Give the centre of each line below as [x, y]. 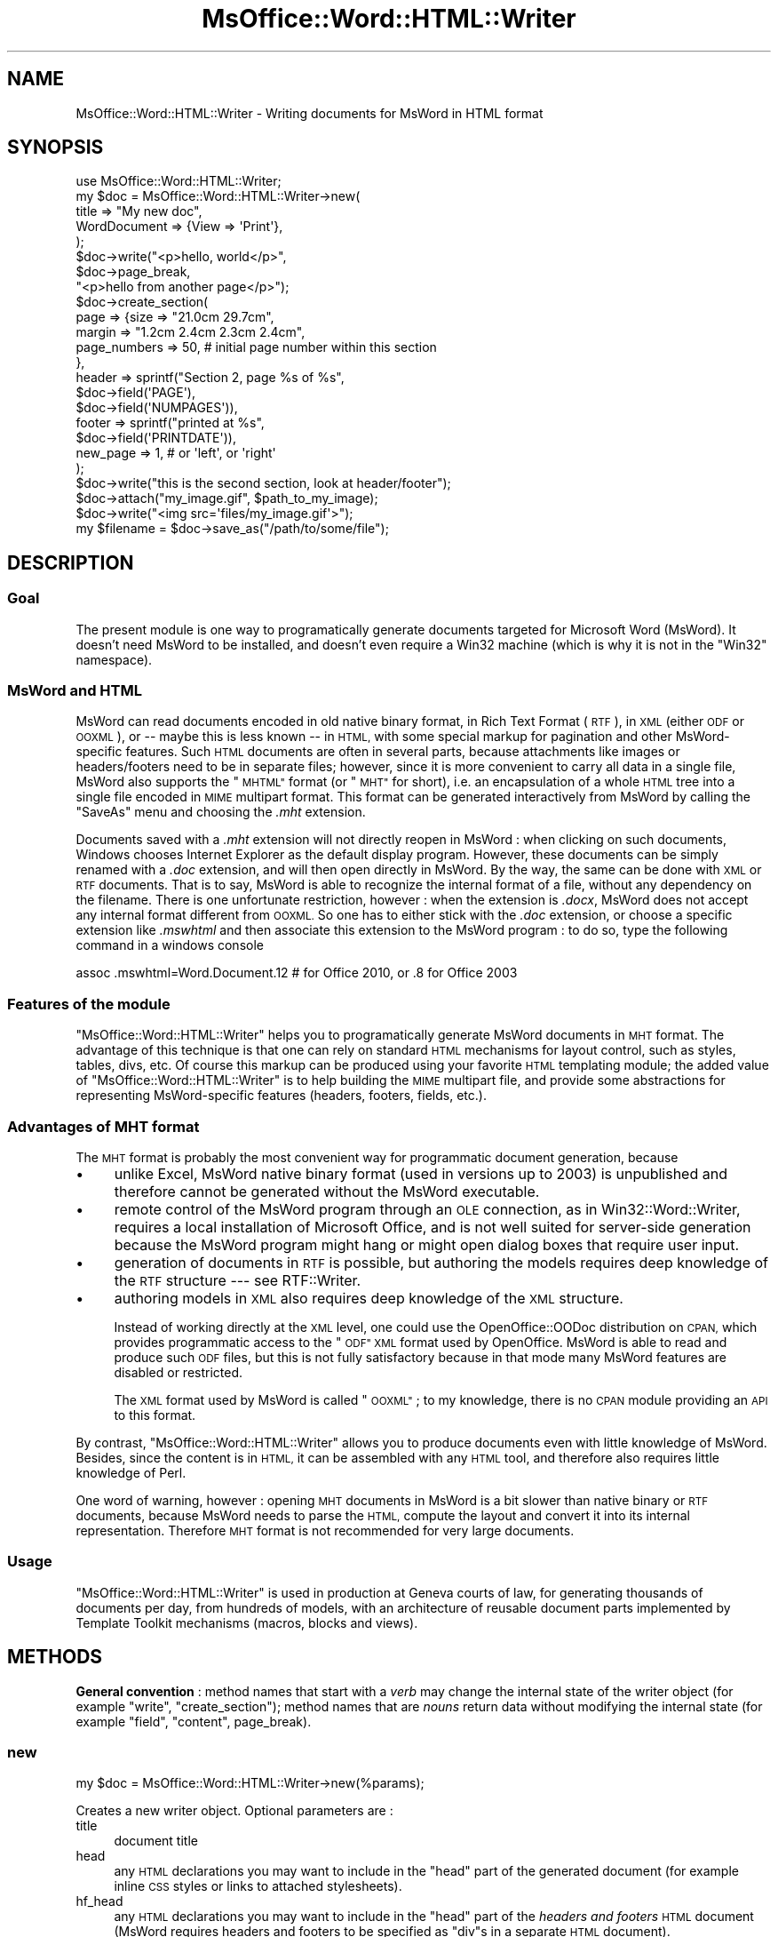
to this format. [155, 1415]
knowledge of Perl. [131, 1472]
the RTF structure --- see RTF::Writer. [238, 1280]
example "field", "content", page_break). [194, 1721]
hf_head [99, 1901]
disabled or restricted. [179, 1372]
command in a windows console [170, 945]
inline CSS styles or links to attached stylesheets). [258, 1886]
